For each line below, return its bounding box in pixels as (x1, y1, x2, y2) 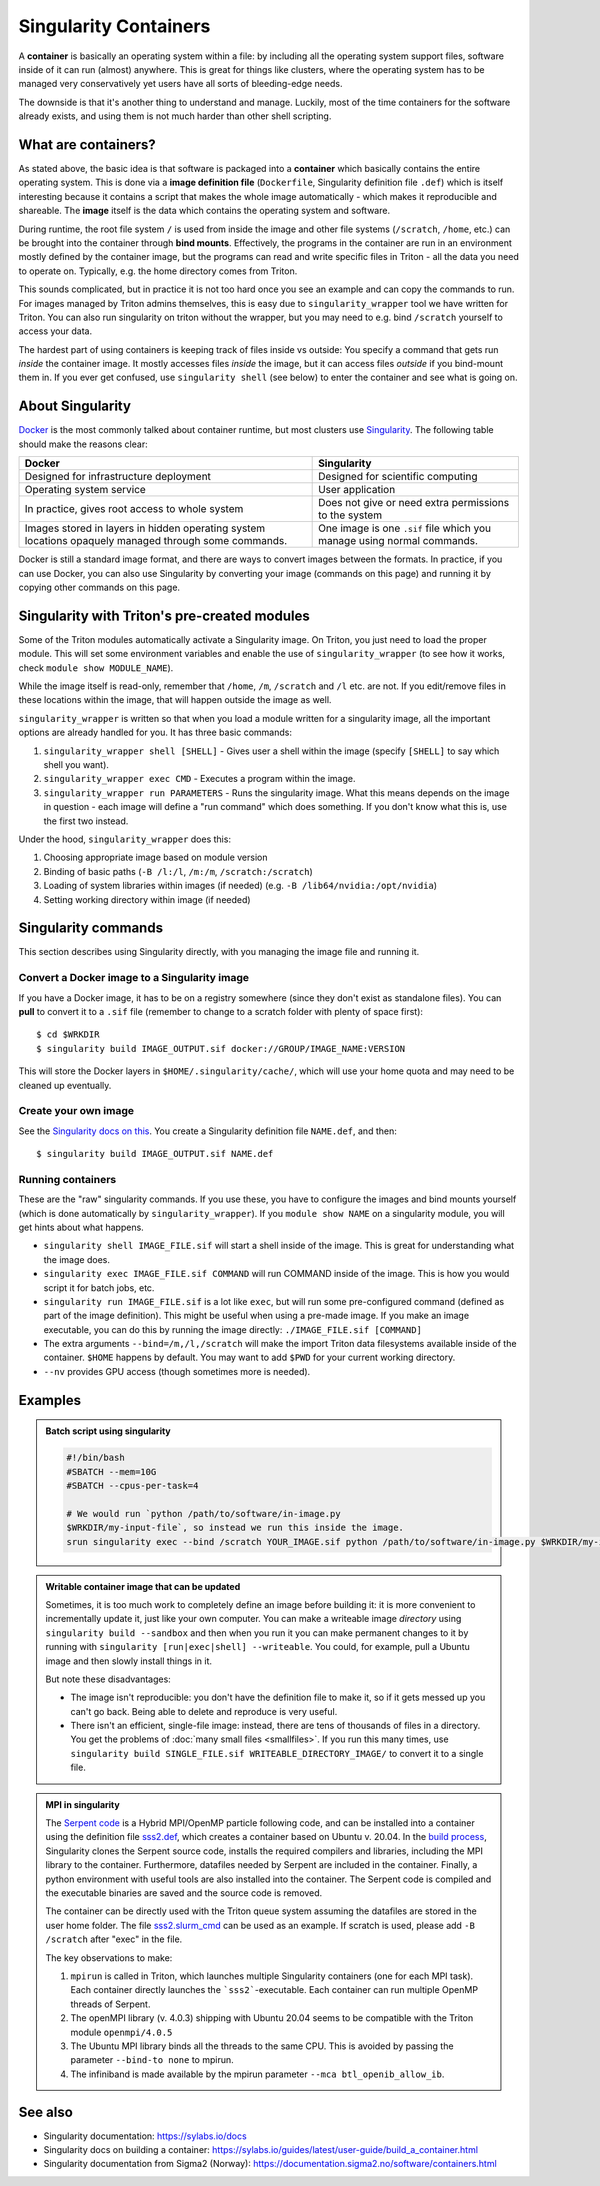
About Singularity (18, 398, 132, 415)
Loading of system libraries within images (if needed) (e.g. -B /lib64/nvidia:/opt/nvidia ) (43, 880, 438, 892)
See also (18, 2103, 74, 2120)
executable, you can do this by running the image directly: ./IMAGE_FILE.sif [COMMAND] (43, 1323, 422, 1335)
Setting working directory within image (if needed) (43, 893, 251, 905)
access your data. (18, 325, 93, 337)
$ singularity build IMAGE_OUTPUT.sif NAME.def (36, 1148, 274, 1160)
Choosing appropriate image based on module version (43, 851, 268, 864)
